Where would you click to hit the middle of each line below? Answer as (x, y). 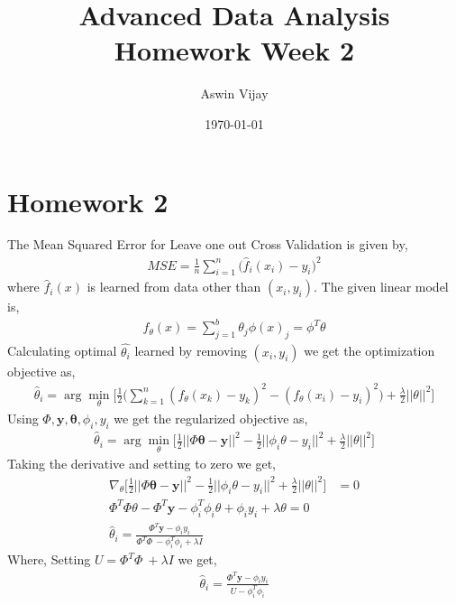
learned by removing (191, 351)
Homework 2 (88, 201)
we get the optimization (369, 351)
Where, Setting (49, 559)
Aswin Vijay (234, 93)
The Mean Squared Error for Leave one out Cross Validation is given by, (208, 244)
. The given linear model (381, 287)
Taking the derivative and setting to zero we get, (142, 464)
